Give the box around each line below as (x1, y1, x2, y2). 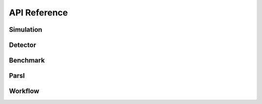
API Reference (9, 7, 68, 18)
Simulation (9, 26, 42, 34)
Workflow (9, 87, 40, 95)
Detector (9, 41, 36, 49)
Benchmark (9, 56, 45, 65)
